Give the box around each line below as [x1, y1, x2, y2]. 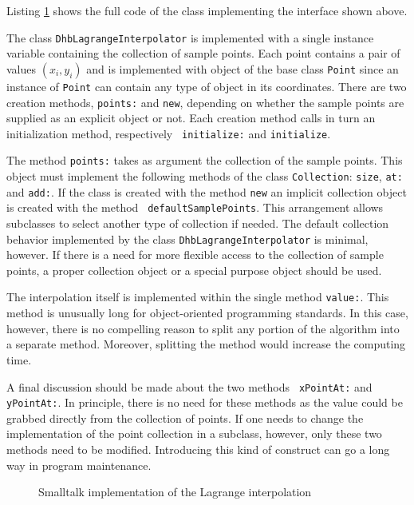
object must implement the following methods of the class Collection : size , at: [6, 168, 403, 185]
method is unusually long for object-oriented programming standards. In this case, [6, 304, 408, 321]
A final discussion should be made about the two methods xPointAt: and [6, 378, 373, 395]
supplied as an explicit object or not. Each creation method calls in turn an [6, 109, 376, 126]
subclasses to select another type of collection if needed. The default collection [6, 215, 389, 232]
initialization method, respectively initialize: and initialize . [6, 125, 331, 141]
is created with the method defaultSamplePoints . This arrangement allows [6, 199, 384, 216]
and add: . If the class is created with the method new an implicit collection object [6, 183, 407, 200]
